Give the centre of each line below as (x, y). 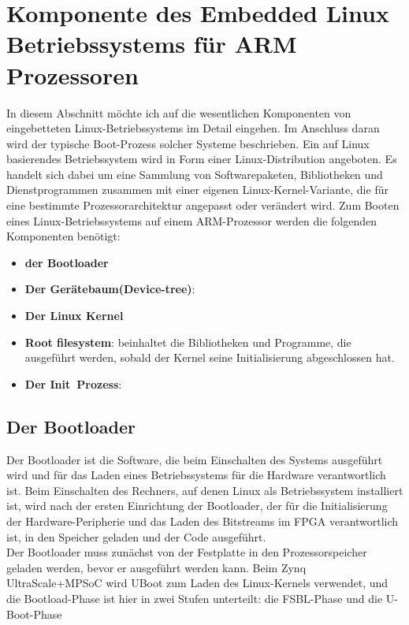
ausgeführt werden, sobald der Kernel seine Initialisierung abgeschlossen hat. (210, 357)
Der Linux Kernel (74, 316)
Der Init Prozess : (73, 383)
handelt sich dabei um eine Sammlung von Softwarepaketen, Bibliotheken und (195, 174)
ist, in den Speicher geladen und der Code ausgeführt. (136, 536)
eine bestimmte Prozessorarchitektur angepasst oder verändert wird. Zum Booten (203, 205)
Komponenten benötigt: (63, 236)
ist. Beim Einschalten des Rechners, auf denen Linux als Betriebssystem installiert (205, 490)
